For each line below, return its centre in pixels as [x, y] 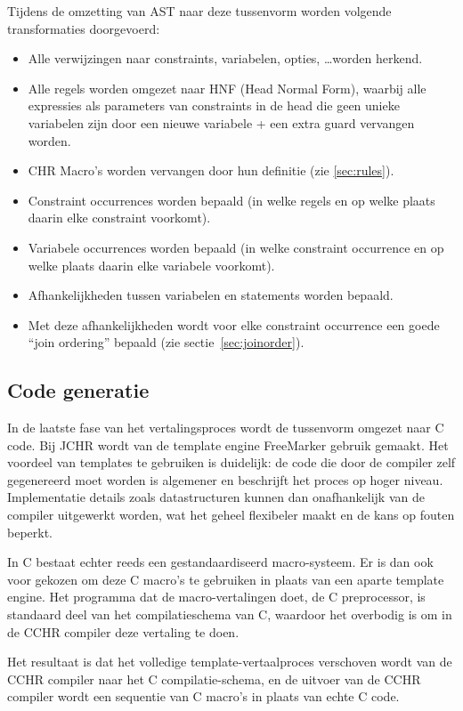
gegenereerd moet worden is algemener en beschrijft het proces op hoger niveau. [225, 479]
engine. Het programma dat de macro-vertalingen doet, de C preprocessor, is [216, 597]
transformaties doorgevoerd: [84, 28]
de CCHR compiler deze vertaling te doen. [123, 631]
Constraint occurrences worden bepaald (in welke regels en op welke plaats [231, 200]
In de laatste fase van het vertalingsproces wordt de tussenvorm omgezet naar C [226, 428]
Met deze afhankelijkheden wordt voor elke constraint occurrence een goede [234, 324]
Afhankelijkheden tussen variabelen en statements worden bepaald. [211, 295]
